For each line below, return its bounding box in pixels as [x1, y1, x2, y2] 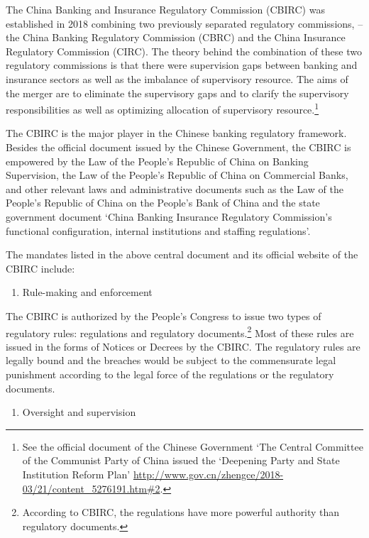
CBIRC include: [6, 260, 75, 275]
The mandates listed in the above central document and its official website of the [6, 247, 358, 262]
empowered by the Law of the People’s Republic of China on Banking [6, 153, 309, 168]
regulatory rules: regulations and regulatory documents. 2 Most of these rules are [6, 323, 354, 340]
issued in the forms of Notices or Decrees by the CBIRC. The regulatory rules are [6, 339, 360, 353]
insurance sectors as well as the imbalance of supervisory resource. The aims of [6, 71, 348, 86]
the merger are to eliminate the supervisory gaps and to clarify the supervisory [6, 85, 349, 100]
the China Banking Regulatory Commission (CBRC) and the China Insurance [6, 30, 346, 45]
